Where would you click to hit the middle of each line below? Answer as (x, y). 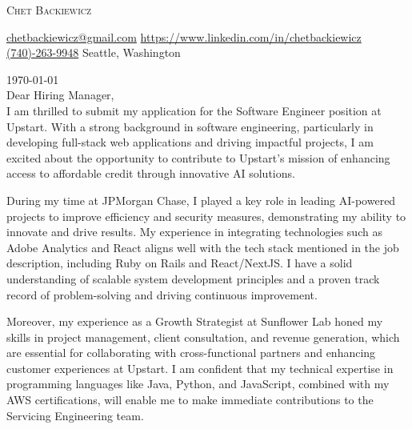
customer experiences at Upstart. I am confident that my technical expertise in (200, 368)
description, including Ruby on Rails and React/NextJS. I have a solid (180, 263)
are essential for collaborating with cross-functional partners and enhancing (191, 353)
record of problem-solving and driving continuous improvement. (162, 294)
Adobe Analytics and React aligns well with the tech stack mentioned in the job (203, 247)
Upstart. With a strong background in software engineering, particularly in (190, 126)
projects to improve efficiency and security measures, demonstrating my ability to (206, 216)
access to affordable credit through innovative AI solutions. (151, 173)
